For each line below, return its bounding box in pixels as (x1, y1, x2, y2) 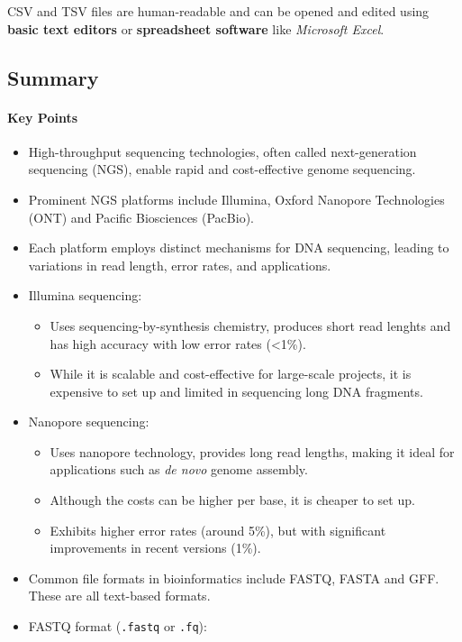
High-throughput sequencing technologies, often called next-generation (28, 142, 417, 160)
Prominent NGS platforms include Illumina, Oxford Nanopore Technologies (28, 189, 445, 208)
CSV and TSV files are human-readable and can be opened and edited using (7, 2, 430, 20)
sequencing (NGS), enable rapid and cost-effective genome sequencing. (28, 160, 416, 179)
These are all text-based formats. (28, 586, 211, 605)
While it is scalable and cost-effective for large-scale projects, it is (50, 364, 412, 383)
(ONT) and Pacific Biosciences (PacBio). (28, 207, 254, 226)
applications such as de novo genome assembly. (50, 460, 308, 479)
